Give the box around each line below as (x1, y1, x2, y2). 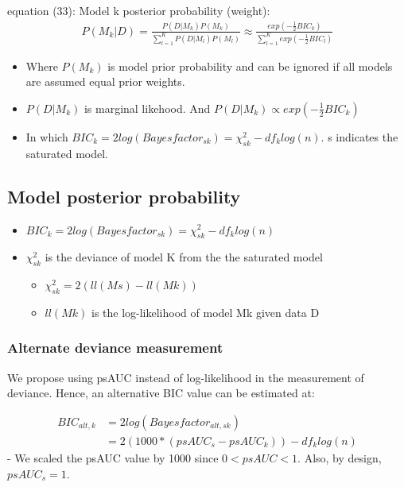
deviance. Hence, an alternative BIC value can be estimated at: (7, 385, 315, 401)
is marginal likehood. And (84, 99, 211, 116)
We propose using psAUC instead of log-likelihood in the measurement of (7, 369, 364, 385)
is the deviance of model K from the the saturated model (45, 249, 323, 265)
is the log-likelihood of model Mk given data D (91, 303, 320, 320)
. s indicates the (320, 128, 398, 145)
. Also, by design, (297, 450, 382, 466)
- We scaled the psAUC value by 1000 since (7, 450, 219, 466)
